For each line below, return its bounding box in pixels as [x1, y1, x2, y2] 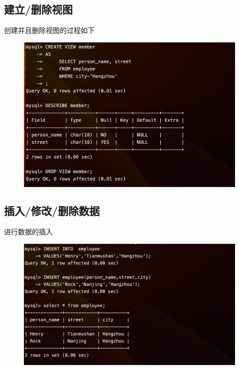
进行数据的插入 [4, 226, 53, 237]
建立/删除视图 [4, 1, 73, 17]
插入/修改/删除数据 [4, 203, 100, 218]
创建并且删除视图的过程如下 [4, 25, 95, 35]
